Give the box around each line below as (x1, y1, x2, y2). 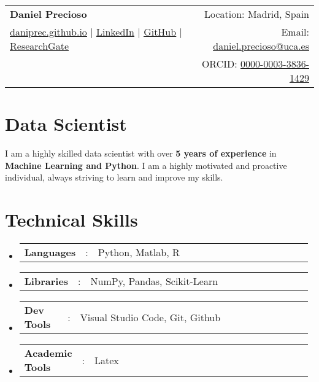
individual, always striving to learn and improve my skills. (5, 171, 223, 184)
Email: (281, 25, 309, 39)
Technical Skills (5, 207, 138, 232)
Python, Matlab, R (98, 245, 180, 260)
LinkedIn (96, 25, 135, 39)
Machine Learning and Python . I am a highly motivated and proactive (5, 158, 287, 171)
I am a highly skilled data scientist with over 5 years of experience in (5, 147, 277, 160)
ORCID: (201, 57, 237, 71)
